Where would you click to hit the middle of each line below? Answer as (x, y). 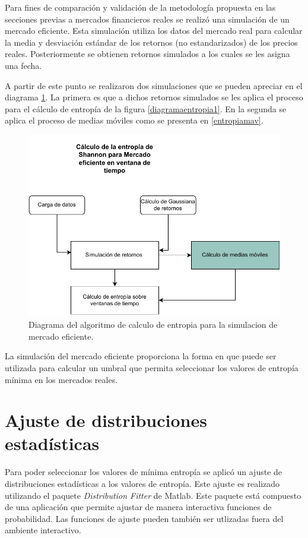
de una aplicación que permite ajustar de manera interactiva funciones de (138, 507)
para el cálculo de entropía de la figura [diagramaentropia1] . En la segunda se (146, 108)
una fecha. (23, 65)
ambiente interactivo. (43, 530)
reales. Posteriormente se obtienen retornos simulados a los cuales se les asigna (147, 54)
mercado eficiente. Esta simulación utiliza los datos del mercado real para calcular (154, 31)
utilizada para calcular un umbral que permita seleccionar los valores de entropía (152, 367)
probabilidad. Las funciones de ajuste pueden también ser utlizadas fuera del (144, 518)
